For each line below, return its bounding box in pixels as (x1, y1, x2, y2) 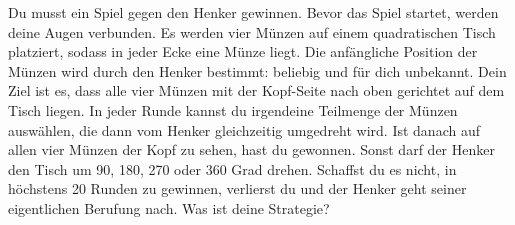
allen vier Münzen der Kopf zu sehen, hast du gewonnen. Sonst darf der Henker (8, 139, 495, 160)
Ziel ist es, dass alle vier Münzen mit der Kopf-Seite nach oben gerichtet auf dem (8, 80, 505, 101)
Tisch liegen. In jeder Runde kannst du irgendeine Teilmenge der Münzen (8, 99, 458, 120)
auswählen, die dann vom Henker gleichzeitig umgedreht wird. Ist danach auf (8, 119, 480, 140)
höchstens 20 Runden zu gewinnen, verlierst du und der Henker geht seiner (8, 178, 467, 199)
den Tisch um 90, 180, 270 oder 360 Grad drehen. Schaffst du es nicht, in (8, 158, 457, 179)
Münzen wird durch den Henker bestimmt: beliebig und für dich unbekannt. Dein (8, 60, 507, 81)
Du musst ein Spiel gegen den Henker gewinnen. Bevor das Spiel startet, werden (8, 2, 499, 22)
